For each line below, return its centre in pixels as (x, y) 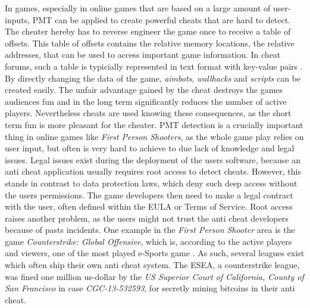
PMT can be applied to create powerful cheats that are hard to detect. (162, 19)
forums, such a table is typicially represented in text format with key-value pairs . (154, 66)
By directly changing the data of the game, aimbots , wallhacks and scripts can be (153, 78)
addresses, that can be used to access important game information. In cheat (143, 55)
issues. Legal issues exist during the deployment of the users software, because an (153, 159)
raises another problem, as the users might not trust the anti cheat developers (147, 218)
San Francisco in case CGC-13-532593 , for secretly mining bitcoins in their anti (150, 288)
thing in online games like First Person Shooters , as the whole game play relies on (154, 136)
